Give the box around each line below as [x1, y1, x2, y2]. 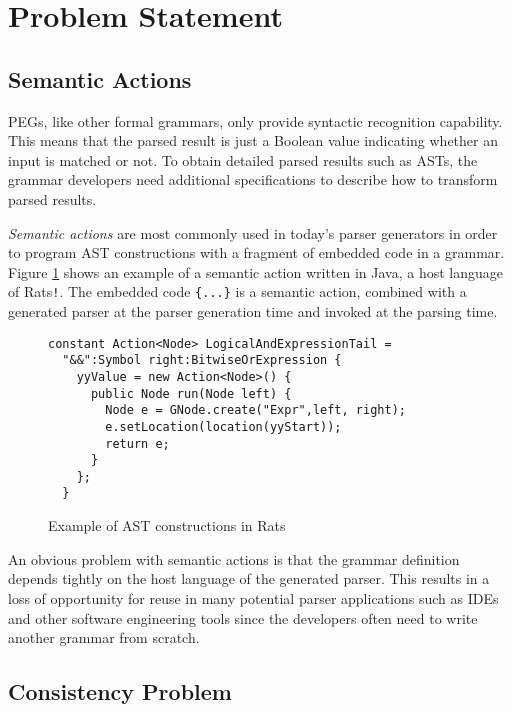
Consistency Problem [8, 676, 232, 707]
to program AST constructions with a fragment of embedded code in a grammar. [8, 242, 505, 263]
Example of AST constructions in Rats [48, 515, 286, 536]
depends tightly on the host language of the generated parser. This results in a [8, 568, 490, 589]
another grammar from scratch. [8, 627, 200, 648]
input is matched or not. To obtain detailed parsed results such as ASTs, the [8, 149, 478, 170]
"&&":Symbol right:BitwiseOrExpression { [62, 353, 342, 368]
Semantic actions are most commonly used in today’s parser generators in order [8, 222, 498, 243]
